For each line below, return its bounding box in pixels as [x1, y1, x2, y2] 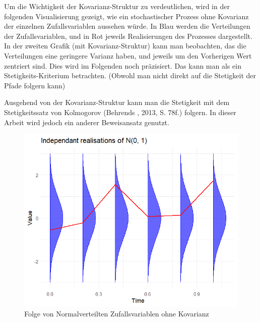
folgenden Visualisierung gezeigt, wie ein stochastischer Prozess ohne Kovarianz [4, 11, 249, 21]
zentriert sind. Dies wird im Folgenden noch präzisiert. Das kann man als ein [4, 60, 241, 71]
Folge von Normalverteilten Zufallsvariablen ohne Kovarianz [24, 308, 209, 319]
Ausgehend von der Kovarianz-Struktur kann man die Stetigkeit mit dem [4, 97, 230, 108]
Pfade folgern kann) [4, 80, 66, 90]
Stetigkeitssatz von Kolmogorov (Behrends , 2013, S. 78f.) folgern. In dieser [4, 106, 236, 117]
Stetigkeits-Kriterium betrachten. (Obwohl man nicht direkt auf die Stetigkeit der [4, 70, 256, 81]
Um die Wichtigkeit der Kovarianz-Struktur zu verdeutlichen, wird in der [4, 1, 230, 11]
